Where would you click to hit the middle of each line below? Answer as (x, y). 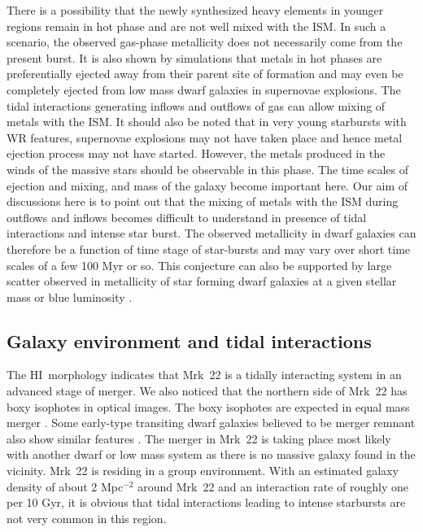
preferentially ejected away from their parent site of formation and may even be (205, 74)
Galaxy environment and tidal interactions (189, 340)
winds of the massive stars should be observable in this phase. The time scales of (207, 169)
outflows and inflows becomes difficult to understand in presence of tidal (187, 217)
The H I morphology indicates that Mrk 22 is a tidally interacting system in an (204, 375)
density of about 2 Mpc (65, 486)
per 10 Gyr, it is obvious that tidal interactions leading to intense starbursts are (206, 502)
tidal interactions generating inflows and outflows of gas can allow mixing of (196, 105)
